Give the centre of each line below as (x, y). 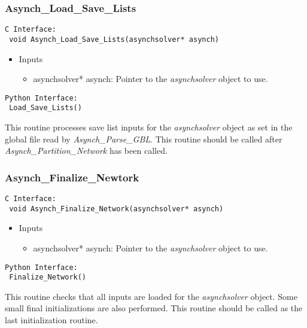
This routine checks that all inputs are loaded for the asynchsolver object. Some (151, 296)
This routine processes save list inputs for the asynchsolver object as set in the (149, 127)
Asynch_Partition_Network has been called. (86, 151)
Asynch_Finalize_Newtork (72, 177)
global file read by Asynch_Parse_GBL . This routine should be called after (144, 139)
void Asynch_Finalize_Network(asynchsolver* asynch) (116, 209)
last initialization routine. (51, 320)
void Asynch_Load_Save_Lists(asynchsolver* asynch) (114, 39)
